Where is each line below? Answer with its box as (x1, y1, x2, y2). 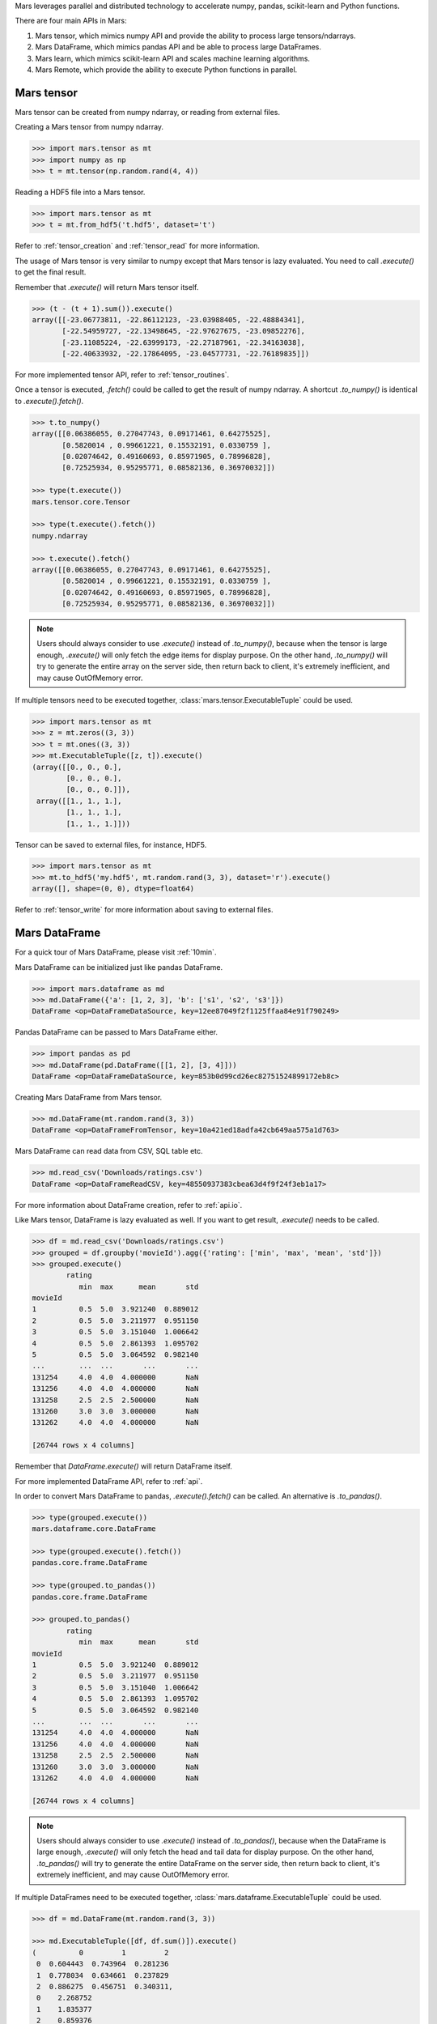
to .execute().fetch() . (15, 396, 84, 406)
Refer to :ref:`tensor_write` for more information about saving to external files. (15, 905, 274, 915)
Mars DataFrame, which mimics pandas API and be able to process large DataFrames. (35, 42, 322, 52)
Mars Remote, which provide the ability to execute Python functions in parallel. (35, 65, 298, 74)
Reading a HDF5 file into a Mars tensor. (15, 187, 146, 197)
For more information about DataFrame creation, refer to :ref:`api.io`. (15, 1200, 243, 1210)
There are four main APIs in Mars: (15, 16, 127, 26)
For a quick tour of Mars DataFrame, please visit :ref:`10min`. (15, 947, 217, 957)
